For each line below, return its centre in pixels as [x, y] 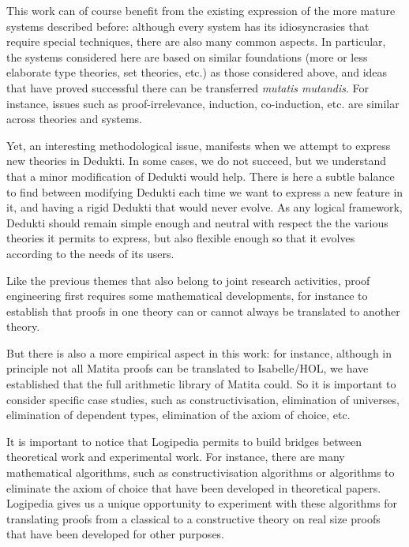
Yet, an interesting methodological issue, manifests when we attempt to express [199, 145]
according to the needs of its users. [90, 253]
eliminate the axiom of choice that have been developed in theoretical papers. [194, 487]
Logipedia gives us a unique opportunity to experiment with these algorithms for [202, 503]
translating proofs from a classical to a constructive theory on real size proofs [193, 518]
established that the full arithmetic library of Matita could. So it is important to [201, 384]
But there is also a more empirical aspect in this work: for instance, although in [199, 352]
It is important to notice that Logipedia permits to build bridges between [184, 441]
